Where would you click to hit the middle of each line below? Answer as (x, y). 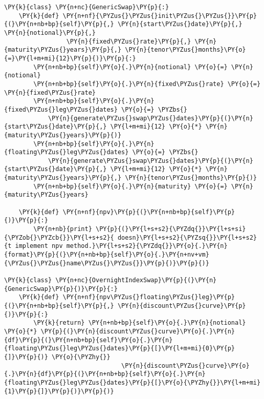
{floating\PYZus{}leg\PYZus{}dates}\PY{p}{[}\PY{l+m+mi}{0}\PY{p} (120, 349)
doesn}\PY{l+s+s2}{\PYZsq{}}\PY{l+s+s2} (187, 237)
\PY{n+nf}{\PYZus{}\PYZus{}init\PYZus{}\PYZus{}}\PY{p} (160, 16)
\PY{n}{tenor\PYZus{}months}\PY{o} (185, 50)
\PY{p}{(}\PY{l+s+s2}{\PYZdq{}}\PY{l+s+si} (171, 229)
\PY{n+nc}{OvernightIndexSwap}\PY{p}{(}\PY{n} (136, 280)
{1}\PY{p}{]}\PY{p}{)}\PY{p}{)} (59, 391)
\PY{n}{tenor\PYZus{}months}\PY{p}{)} (191, 178)
